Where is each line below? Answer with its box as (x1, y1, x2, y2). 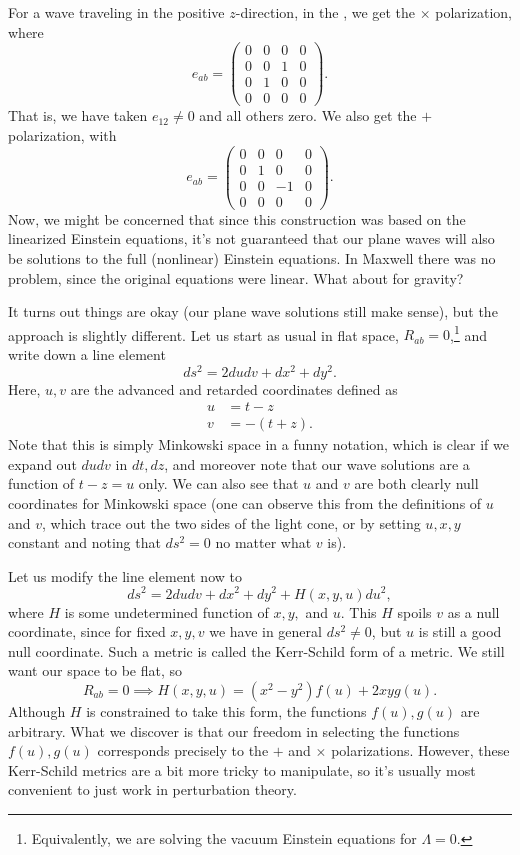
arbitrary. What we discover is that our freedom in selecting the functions (8, 720, 460, 741)
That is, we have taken (8, 105, 148, 126)
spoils (397, 601, 432, 622)
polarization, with (8, 124, 117, 145)
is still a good (418, 621, 502, 642)
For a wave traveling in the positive (8, 2, 225, 22)
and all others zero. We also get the (199, 105, 417, 126)
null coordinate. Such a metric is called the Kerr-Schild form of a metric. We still (8, 640, 505, 661)
